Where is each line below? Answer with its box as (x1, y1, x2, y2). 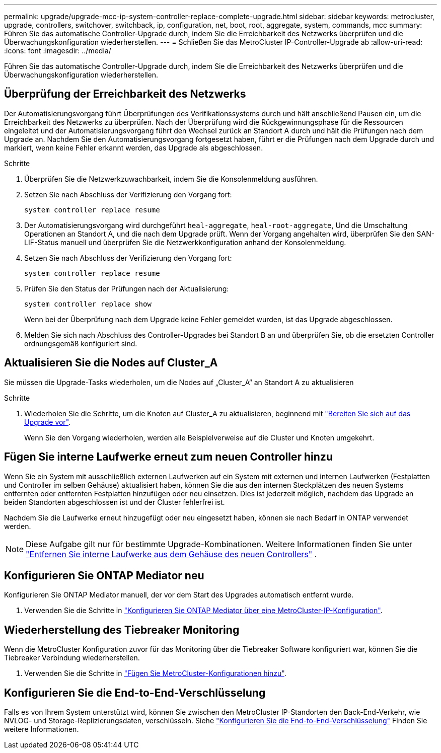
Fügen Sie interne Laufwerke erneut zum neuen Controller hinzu (4, 450, 333, 464)
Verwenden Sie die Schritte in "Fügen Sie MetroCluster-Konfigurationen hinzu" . (24, 669, 286, 678)
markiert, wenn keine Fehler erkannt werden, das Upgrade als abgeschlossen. (4, 143, 263, 152)
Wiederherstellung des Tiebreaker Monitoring (4, 623, 240, 636)
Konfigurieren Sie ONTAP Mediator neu (4, 569, 204, 582)
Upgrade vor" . (24, 417, 71, 426)
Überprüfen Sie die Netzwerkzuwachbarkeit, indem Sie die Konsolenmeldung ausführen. (24, 174, 318, 183)
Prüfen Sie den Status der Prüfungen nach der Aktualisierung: (24, 284, 229, 293)
